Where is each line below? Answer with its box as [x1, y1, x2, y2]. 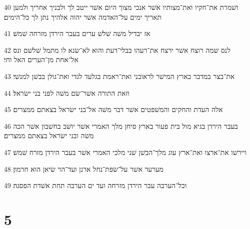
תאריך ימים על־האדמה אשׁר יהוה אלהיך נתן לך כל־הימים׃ [4, 11, 162, 22]
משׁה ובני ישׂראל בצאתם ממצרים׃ [4, 130, 94, 141]
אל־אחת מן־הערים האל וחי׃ [4, 54, 79, 65]
